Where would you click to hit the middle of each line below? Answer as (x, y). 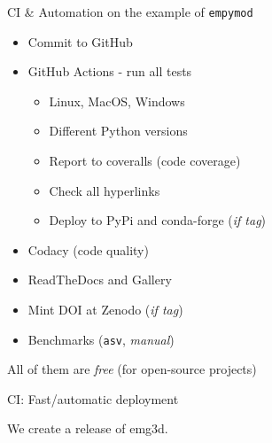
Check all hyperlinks (105, 190)
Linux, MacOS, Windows (117, 101)
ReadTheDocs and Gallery (100, 280)
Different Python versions (118, 131)
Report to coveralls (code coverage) (145, 161)
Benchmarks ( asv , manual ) (101, 339)
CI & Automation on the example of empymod (130, 12)
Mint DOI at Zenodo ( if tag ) (105, 309)
